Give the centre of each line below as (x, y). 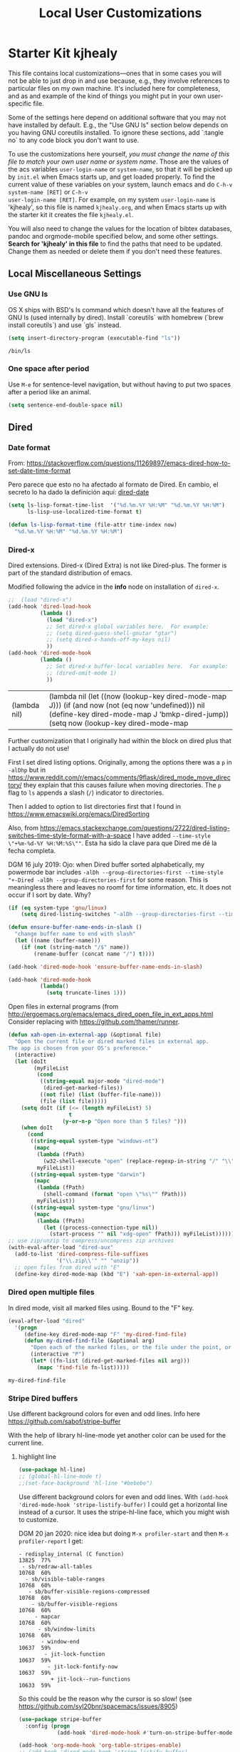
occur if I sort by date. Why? (49, 895)
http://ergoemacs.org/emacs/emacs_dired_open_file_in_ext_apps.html (111, 1014)
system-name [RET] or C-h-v (48, 191)
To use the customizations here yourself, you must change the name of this (119, 154)
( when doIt (37, 1128)
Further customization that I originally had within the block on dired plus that (120, 740)
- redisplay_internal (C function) (71, 1554)
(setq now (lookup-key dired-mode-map (119, 723)
